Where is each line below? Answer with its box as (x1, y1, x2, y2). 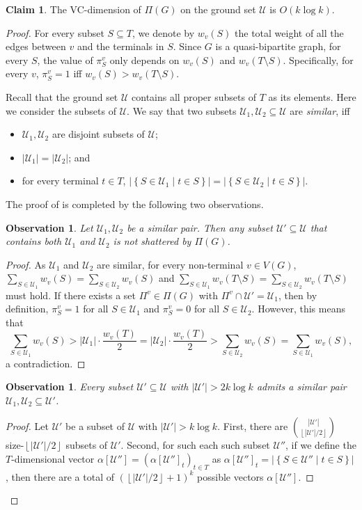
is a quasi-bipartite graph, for (215, 39, 341, 54)
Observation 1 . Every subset (6, 379, 134, 394)
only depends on (109, 52, 180, 67)
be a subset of (65, 419, 125, 433)
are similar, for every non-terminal (97, 257, 244, 271)
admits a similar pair (256, 379, 347, 394)
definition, (6, 301, 49, 316)
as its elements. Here (268, 89, 356, 104)
